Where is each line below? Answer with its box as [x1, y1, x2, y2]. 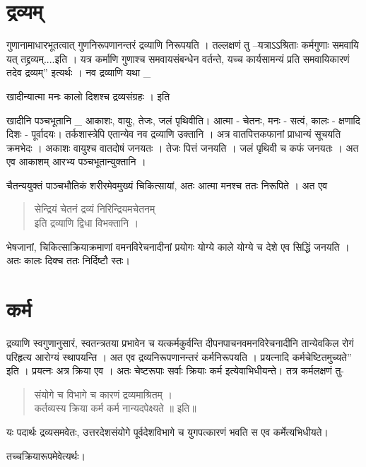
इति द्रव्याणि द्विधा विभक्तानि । [34, 215, 139, 230]
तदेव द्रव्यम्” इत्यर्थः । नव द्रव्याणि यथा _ [6, 65, 151, 80]
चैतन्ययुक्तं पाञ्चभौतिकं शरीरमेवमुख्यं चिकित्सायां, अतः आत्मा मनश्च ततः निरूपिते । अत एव [6, 177, 328, 192]
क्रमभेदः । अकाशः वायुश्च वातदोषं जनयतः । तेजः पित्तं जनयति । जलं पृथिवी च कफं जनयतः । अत [6, 140, 359, 155]
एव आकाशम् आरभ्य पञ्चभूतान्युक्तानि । [6, 154, 146, 169]
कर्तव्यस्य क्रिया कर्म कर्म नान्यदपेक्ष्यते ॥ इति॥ [34, 401, 196, 415]
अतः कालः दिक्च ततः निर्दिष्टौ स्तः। [6, 253, 130, 268]
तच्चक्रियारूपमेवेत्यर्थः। [6, 448, 86, 463]
